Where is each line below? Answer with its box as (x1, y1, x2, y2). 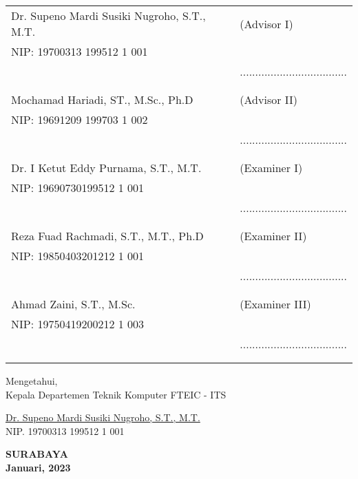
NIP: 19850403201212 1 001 (11, 248, 145, 264)
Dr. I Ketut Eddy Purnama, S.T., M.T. (11, 160, 202, 175)
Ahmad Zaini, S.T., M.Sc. (11, 296, 136, 312)
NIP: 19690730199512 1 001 (11, 180, 145, 195)
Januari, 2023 (6, 460, 71, 474)
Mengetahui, (6, 374, 58, 387)
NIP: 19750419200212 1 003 (11, 316, 145, 332)
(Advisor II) (240, 92, 298, 107)
